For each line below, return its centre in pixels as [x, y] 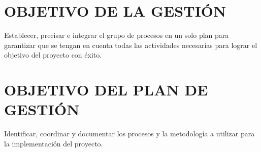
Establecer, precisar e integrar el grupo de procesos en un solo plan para [117, 35]
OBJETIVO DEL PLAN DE [106, 90]
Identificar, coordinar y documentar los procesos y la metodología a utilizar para [129, 134]
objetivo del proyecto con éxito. [53, 55]
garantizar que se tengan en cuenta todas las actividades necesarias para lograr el [131, 45]
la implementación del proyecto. [54, 143]
